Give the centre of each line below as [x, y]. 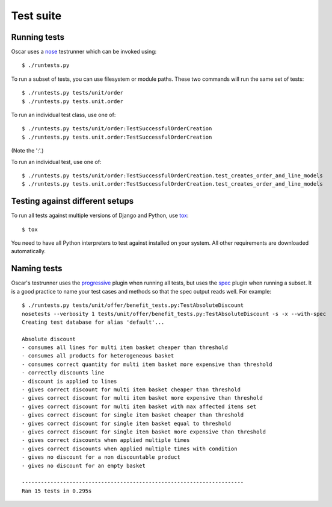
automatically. [29, 251]
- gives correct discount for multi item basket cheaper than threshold [131, 390]
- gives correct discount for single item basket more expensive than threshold [144, 432]
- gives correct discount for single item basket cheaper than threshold [133, 415]
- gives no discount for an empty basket [84, 465]
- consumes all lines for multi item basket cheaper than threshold [125, 348]
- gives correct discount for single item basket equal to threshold [127, 423]
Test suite [36, 16]
